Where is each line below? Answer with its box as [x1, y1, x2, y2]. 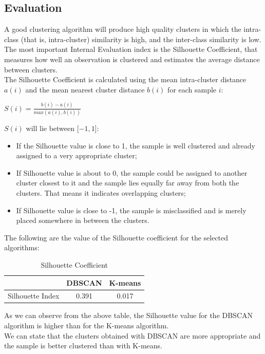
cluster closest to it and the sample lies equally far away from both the [16, 177, 239, 188]
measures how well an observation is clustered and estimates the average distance [4, 53, 260, 64]
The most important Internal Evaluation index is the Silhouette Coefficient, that [4, 44, 258, 54]
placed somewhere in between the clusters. [16, 215, 149, 226]
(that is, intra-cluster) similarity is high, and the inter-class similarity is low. [21, 33, 261, 44]
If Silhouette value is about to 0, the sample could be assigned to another [16, 167, 248, 178]
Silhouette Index [8, 290, 60, 301]
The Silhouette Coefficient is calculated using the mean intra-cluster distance [4, 74, 247, 85]
